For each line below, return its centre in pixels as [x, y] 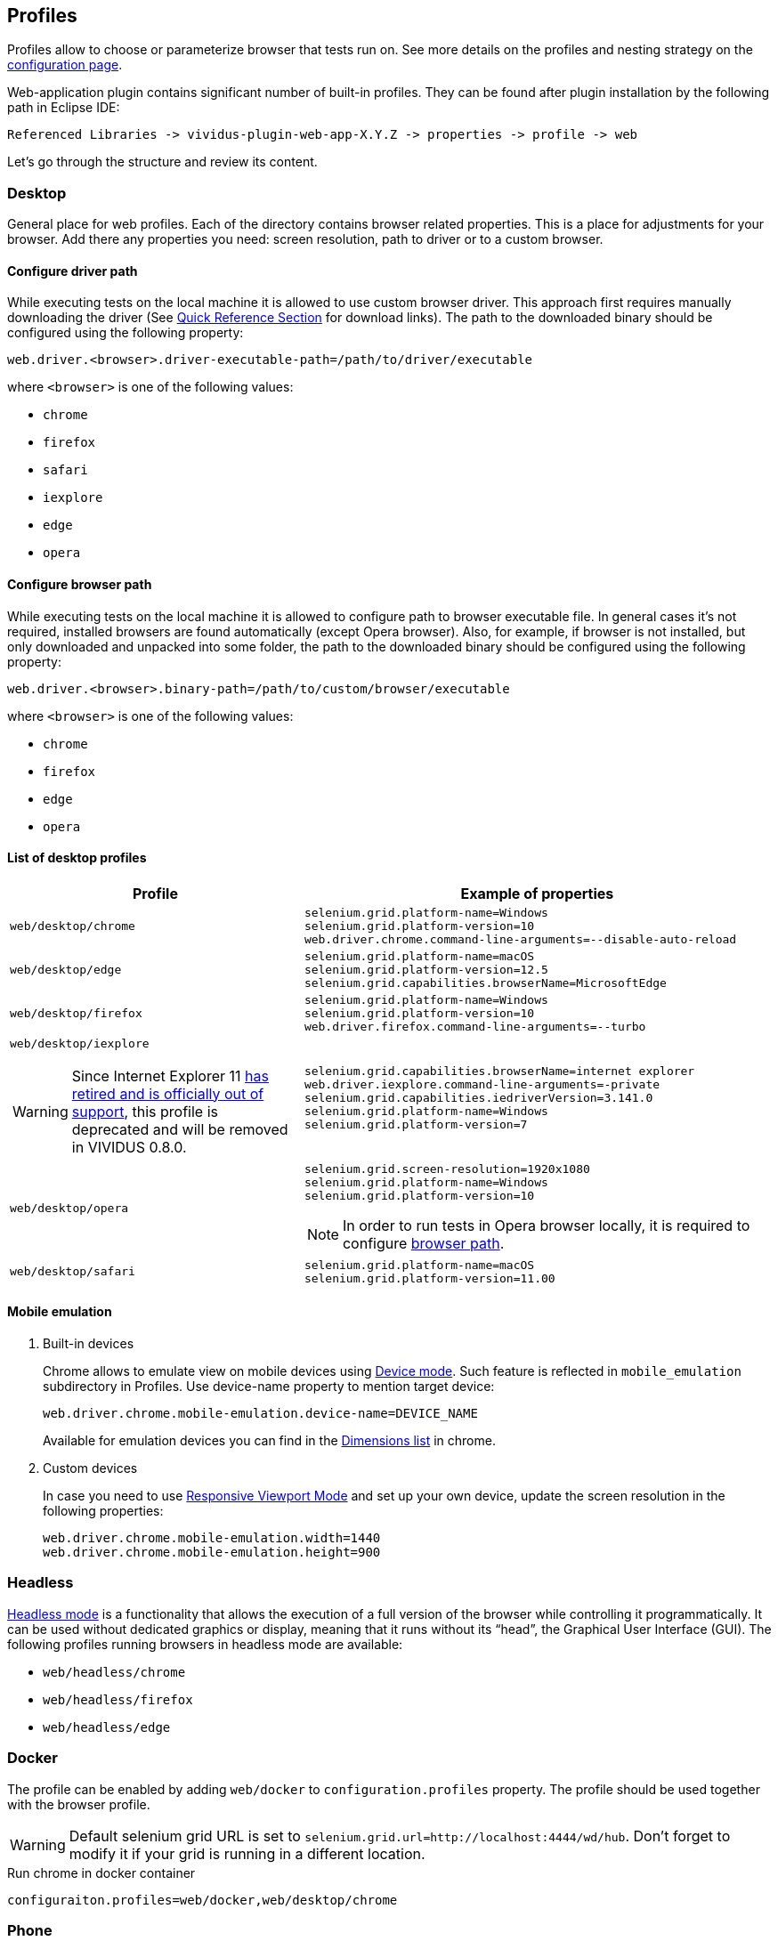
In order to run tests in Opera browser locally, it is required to [546, 1225]
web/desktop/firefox [76, 1013]
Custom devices [90, 1468]
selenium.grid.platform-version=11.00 [430, 1278]
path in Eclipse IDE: [64, 108]
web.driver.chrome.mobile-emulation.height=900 [212, 1553]
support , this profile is [145, 1111]
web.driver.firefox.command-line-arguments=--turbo [475, 1026]
